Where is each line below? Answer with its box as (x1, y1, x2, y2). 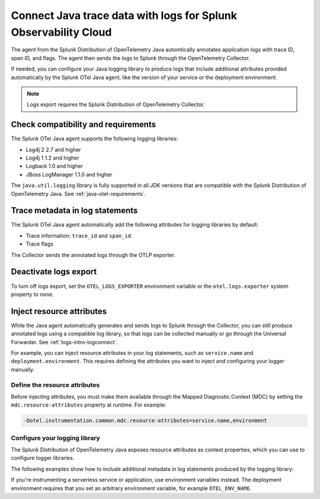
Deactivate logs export (11, 267, 97, 277)
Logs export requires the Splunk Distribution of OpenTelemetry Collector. (27, 101, 205, 108)
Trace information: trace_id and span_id (25, 232, 132, 239)
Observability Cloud (11, 26, 112, 39)
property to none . (11, 291, 55, 298)
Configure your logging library (11, 434, 100, 442)
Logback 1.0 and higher (25, 163, 83, 170)
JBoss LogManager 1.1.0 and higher (25, 171, 113, 178)
